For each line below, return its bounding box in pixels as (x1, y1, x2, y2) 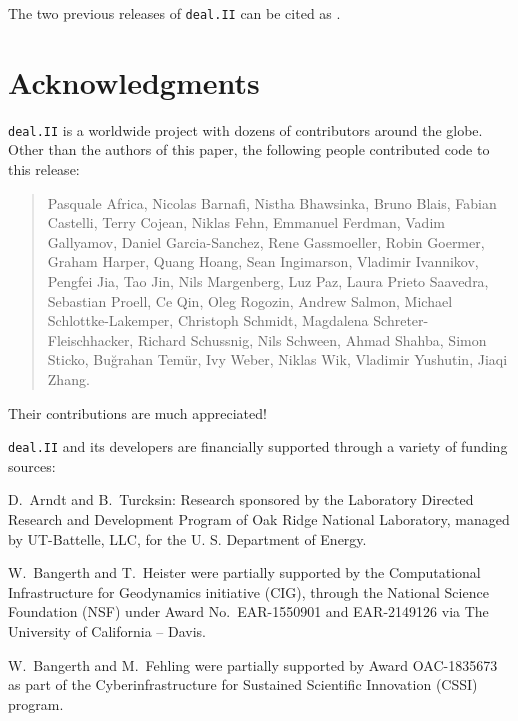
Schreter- (373, 310, 429, 331)
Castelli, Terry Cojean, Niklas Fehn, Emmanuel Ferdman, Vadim (47, 212, 445, 233)
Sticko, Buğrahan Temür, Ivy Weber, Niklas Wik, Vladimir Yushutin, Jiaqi (47, 349, 508, 370)
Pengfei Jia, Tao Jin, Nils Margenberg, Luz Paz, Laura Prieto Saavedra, (47, 271, 489, 291)
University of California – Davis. (8, 620, 207, 641)
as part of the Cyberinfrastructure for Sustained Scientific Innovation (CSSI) (8, 674, 478, 695)
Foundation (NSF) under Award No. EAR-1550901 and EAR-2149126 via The (8, 601, 489, 622)
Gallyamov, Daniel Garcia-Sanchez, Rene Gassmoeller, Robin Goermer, (47, 231, 485, 252)
